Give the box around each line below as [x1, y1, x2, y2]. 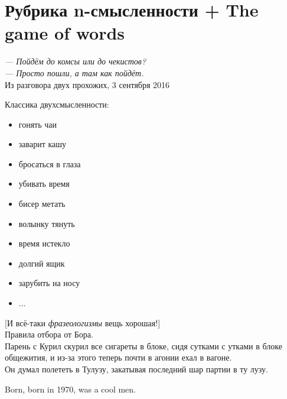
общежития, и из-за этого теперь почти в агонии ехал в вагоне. [5, 351, 232, 364]
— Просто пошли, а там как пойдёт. [5, 66, 144, 79]
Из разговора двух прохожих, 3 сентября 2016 [5, 78, 170, 90]
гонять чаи [18, 118, 57, 130]
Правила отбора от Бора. [5, 328, 93, 340]
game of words [5, 21, 125, 45]
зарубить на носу [18, 277, 80, 289]
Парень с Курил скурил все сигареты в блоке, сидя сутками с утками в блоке [5, 339, 282, 352]
